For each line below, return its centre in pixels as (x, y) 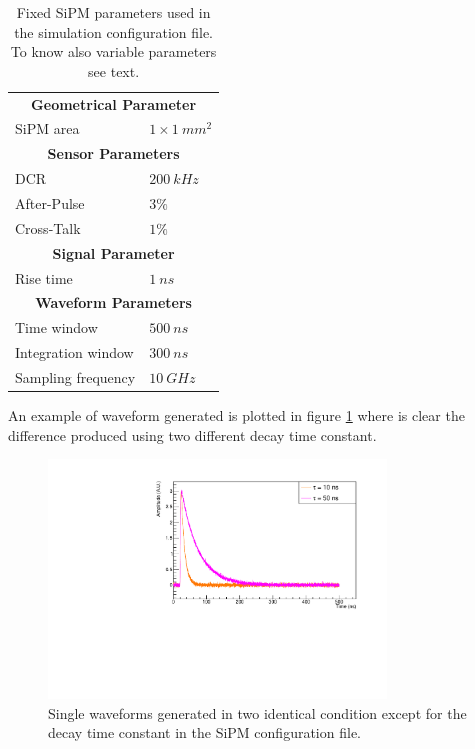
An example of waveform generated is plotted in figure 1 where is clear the (236, 415)
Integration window (74, 352)
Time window (56, 327)
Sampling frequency (75, 376)
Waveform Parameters (113, 302)
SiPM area (47, 128)
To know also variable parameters (113, 51)
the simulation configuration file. (114, 31)
